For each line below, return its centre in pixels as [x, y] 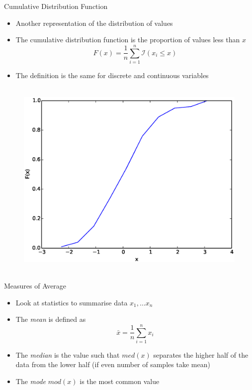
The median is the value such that [68, 354]
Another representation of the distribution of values [94, 23]
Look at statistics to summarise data [72, 302]
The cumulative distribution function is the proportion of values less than [128, 40]
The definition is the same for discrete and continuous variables [112, 75]
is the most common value [120, 381]
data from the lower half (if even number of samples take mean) [113, 364]
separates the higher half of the [201, 354]
